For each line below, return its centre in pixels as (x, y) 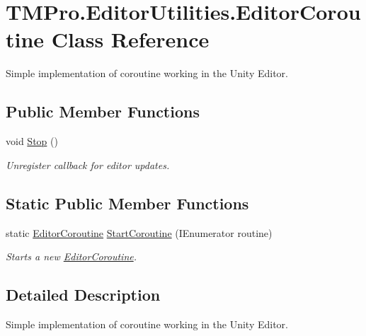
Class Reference (130, 39)
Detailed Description (83, 295)
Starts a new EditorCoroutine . (72, 256)
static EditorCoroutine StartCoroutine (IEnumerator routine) (139, 232)
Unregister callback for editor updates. (88, 164)
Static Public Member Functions (127, 203)
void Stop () (32, 141)
